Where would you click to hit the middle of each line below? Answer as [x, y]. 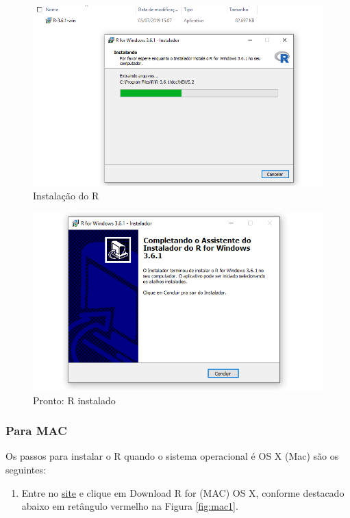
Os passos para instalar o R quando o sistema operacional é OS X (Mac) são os [172, 456]
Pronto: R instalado [74, 400]
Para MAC [36, 431]
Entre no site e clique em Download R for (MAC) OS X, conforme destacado [183, 492]
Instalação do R [66, 196]
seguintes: [26, 469]
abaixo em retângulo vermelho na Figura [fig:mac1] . [130, 506]
